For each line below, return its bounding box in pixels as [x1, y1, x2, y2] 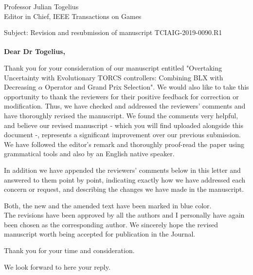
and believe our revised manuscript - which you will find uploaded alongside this [4, 120, 244, 130]
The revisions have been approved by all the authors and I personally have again [4, 210, 245, 220]
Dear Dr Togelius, [4, 46, 65, 56]
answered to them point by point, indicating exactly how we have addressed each [4, 174, 246, 184]
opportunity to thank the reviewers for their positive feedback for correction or [4, 91, 239, 101]
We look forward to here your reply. [4, 261, 110, 272]
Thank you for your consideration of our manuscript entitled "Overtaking [4, 62, 222, 73]
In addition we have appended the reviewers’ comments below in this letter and [4, 165, 241, 175]
